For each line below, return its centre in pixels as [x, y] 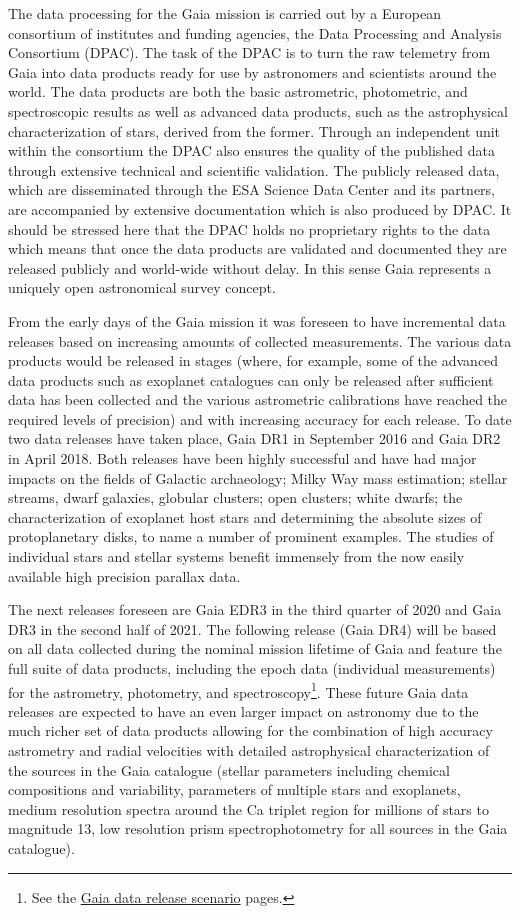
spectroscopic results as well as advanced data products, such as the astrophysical [258, 110]
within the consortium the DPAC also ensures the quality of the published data [251, 150]
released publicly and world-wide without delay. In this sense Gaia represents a [250, 267]
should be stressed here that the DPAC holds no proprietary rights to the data [249, 228]
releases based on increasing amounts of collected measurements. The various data [260, 340]
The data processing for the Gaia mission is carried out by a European [224, 13]
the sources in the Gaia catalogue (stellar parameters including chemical [229, 769]
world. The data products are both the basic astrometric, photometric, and [238, 91]
